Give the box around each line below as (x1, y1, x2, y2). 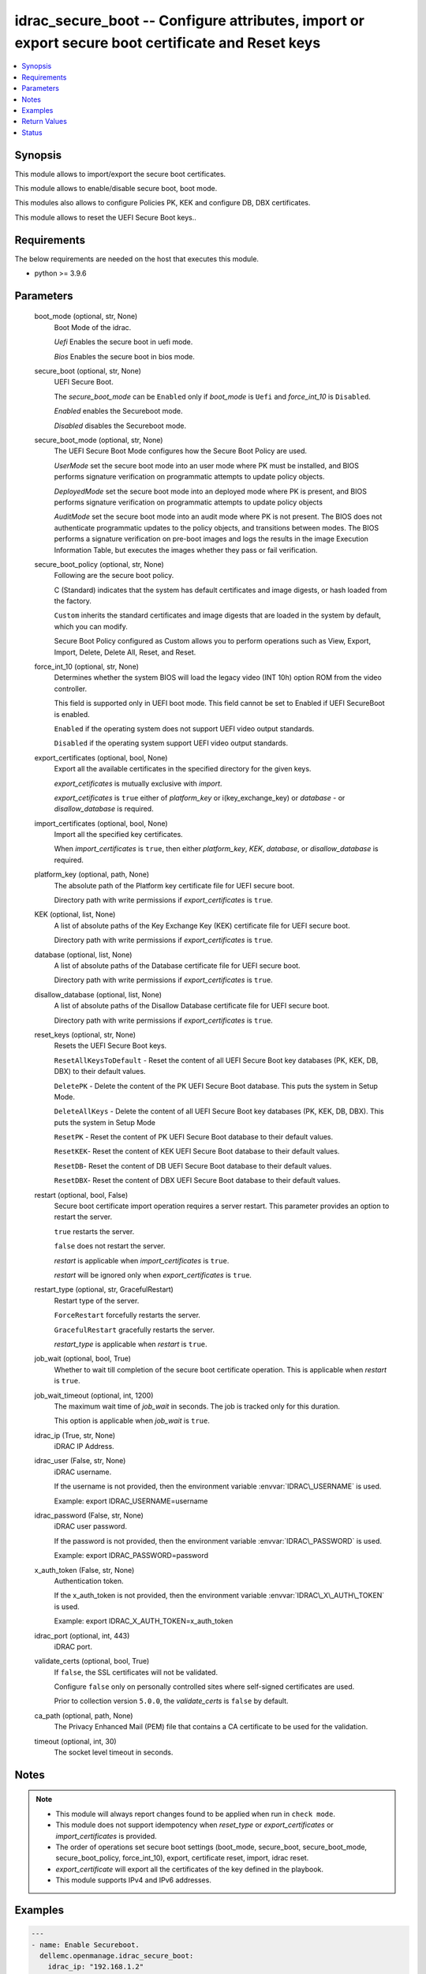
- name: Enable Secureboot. (31, 1940, 140, 1950)
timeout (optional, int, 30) (34, 1736, 118, 1746)
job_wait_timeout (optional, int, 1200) (34, 1390, 154, 1400)
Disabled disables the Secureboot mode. (54, 421, 187, 430)
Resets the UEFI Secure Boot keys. (54, 1041, 167, 1050)
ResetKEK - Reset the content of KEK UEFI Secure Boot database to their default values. (54, 1146, 340, 1156)
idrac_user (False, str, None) (34, 1456, 126, 1465)
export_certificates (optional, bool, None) (34, 752, 168, 762)
